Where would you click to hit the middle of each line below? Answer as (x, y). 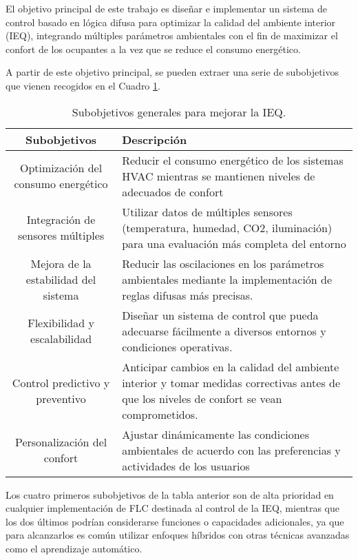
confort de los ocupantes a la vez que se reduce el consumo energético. (153, 49)
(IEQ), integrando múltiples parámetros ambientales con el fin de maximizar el (172, 35)
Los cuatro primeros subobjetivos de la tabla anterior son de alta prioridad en (170, 494)
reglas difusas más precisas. (188, 295)
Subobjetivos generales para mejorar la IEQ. (179, 112)
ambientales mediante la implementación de (227, 279)
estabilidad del (61, 279)
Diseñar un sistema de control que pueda (220, 315)
